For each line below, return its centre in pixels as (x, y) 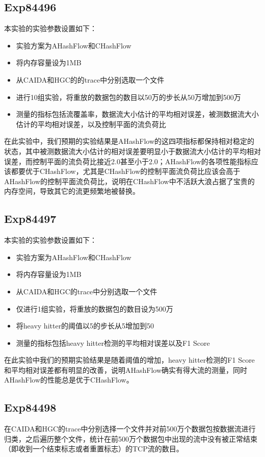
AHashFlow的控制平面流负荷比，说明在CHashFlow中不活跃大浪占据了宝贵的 (129, 181)
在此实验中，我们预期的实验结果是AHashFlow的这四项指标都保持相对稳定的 (129, 141)
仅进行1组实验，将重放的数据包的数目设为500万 (95, 308)
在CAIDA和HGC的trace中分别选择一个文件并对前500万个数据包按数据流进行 (130, 429)
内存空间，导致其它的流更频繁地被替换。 (72, 191)
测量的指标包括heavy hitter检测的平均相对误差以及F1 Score (113, 342)
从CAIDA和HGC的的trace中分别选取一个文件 (90, 79)
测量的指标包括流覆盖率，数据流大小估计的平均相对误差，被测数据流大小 (137, 114)
